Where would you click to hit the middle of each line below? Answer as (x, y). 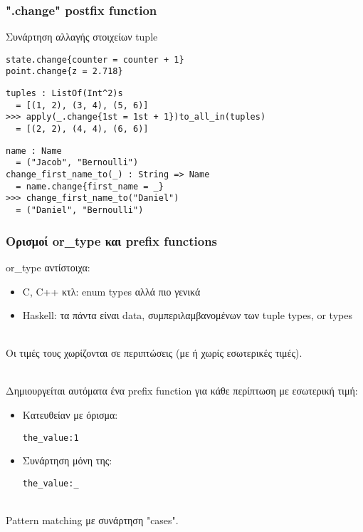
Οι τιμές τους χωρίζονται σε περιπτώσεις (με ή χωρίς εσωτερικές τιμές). (154, 353)
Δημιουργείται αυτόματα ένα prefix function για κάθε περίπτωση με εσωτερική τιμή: (182, 391)
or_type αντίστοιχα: (48, 267)
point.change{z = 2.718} (64, 72)
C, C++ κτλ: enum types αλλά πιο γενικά (111, 291)
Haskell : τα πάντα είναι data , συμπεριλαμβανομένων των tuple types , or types (187, 315)
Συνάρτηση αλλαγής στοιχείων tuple (82, 37)
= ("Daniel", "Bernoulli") (80, 210)
